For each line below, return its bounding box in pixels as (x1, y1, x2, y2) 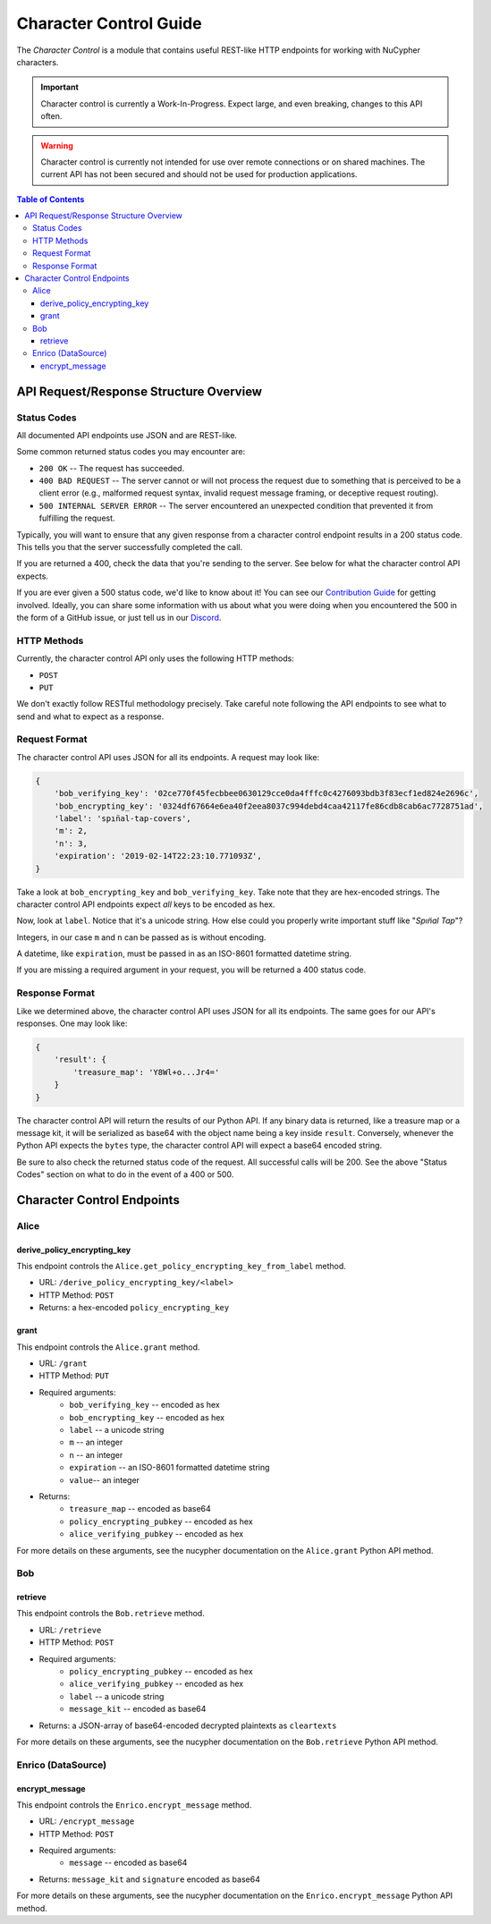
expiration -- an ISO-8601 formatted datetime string (69, 1462, 270, 1473)
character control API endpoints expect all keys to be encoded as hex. (16, 899, 275, 910)
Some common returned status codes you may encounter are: (16, 446, 246, 457)
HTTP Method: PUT (38, 1370, 110, 1381)
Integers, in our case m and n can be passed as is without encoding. (16, 931, 267, 943)
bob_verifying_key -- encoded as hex (69, 1400, 221, 1411)
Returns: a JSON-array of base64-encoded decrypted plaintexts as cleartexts (38, 1720, 337, 1731)
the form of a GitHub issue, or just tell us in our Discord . (16, 612, 222, 623)
